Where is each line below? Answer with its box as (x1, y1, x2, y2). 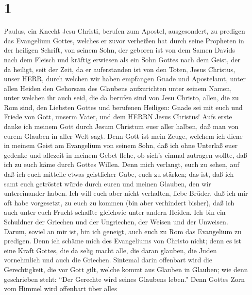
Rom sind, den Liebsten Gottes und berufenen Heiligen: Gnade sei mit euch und (4, 102, 243, 112)
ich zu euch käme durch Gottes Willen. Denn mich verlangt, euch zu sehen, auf (4, 159, 239, 169)
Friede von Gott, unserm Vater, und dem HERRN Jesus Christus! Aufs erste (4, 111, 232, 122)
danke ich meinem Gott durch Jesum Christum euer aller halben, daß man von (4, 121, 239, 131)
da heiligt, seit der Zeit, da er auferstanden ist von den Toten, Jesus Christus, (4, 64, 235, 74)
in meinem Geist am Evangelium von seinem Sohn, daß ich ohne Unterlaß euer (4, 140, 238, 150)
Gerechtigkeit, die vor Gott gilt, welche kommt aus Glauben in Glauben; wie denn (4, 264, 248, 274)
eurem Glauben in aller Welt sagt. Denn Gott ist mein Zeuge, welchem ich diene (4, 130, 243, 141)
